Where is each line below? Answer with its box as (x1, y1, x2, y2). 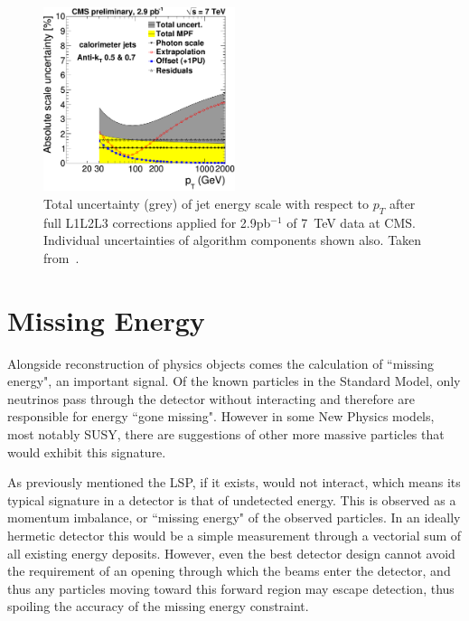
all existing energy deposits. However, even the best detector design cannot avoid (7, 543, 455, 562)
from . (43, 248, 80, 267)
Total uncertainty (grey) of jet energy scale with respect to (43, 193, 370, 212)
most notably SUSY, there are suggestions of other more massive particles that (7, 424, 445, 443)
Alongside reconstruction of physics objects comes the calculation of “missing (7, 353, 434, 372)
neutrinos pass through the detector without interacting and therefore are (7, 389, 415, 408)
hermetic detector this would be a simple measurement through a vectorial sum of (7, 525, 462, 544)
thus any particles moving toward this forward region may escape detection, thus (7, 579, 455, 597)
